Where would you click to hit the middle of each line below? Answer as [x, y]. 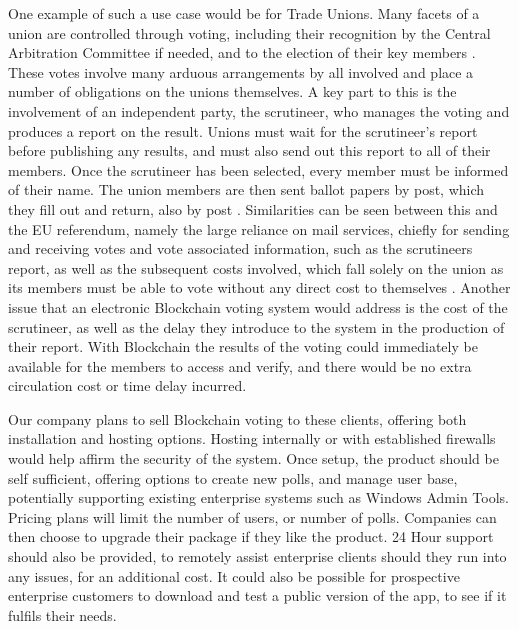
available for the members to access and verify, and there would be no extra [240, 365]
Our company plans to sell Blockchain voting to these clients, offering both [237, 418]
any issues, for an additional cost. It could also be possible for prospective [234, 575]
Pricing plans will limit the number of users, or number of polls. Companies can [252, 516]
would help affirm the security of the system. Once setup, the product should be [253, 458]
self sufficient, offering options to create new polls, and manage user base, [233, 477]
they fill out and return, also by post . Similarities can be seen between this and [253, 208]
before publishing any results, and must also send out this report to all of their [249, 150]
